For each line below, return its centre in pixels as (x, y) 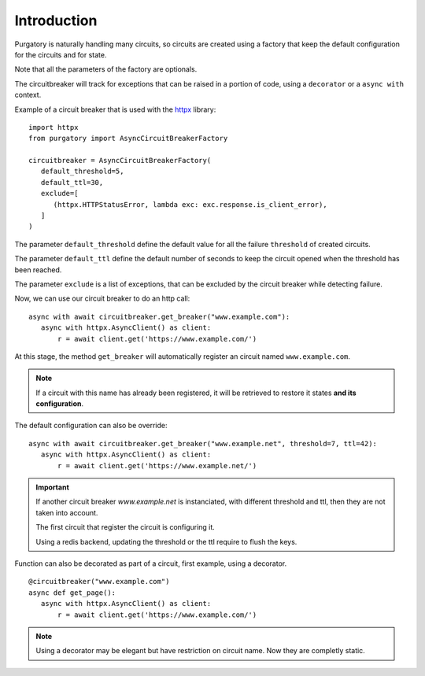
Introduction (56, 20)
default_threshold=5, (82, 172)
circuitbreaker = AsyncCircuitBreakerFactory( (120, 161)
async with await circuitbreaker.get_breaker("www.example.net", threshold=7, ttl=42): (203, 443)
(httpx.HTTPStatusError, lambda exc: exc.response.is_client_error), (190, 204)
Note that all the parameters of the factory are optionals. (106, 69)
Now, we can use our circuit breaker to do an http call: (102, 298)
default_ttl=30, (72, 182)
